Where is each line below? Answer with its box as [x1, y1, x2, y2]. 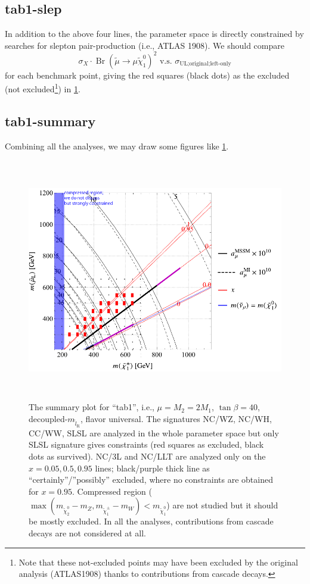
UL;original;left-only [179, 61, 231, 67]
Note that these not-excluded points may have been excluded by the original [18, 555, 298, 568]
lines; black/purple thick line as [95, 461, 210, 474]
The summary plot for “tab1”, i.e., [29, 401, 154, 413]
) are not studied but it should [166, 499, 278, 511]
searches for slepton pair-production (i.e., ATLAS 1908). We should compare [5, 39, 284, 51]
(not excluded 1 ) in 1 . [5, 81, 80, 95]
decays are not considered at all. [29, 527, 146, 539]
